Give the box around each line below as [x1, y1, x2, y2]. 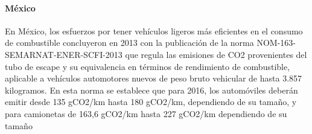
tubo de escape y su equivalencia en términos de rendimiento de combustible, [5, 60, 290, 72]
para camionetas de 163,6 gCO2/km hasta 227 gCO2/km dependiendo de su [5, 107, 287, 120]
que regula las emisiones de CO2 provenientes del [125, 48, 307, 60]
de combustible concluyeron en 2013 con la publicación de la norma [5, 36, 254, 49]
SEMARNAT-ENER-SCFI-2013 [5, 48, 123, 60]
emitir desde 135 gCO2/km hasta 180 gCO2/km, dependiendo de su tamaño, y [5, 95, 297, 108]
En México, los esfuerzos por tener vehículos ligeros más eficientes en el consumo [5, 24, 303, 37]
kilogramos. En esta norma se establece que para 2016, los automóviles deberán [5, 83, 298, 96]
